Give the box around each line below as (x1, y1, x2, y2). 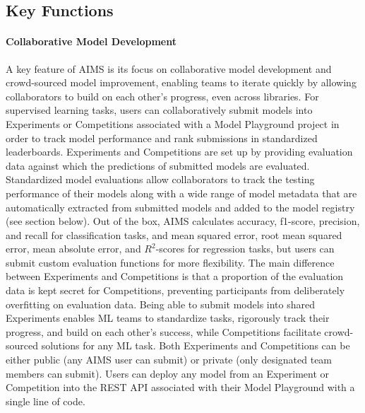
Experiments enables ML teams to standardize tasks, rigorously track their (6, 310, 330, 325)
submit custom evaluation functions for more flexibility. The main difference (6, 255, 335, 269)
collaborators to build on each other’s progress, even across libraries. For (6, 88, 319, 103)
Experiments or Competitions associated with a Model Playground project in (6, 116, 340, 131)
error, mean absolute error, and (6, 241, 141, 256)
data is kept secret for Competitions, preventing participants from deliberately (6, 283, 345, 298)
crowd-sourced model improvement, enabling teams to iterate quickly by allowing (6, 75, 357, 90)
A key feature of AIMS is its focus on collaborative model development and (6, 61, 332, 76)
